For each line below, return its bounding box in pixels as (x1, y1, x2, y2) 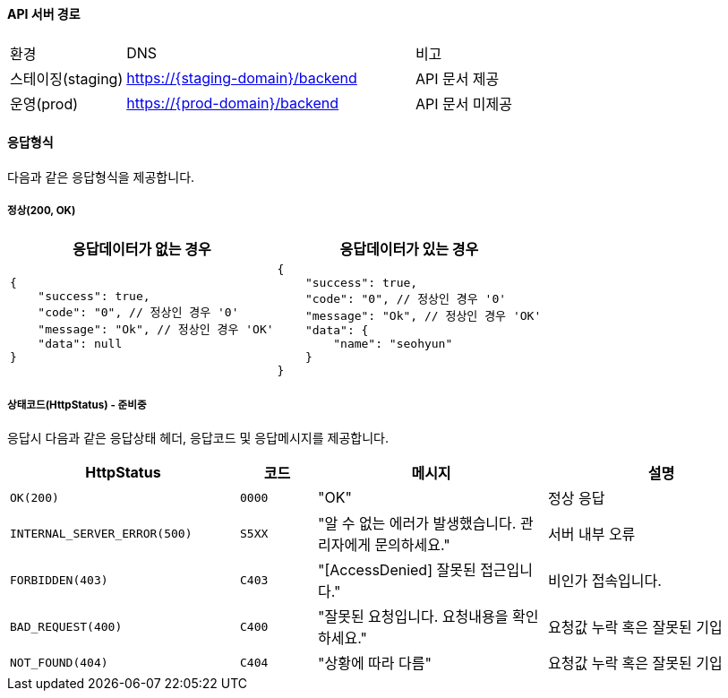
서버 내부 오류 (548, 525, 636, 544)
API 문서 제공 (415, 69, 500, 88)
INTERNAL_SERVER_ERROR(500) (10, 526, 193, 540)
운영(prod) (10, 94, 79, 113)
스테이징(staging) (10, 69, 124, 88)
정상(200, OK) (7, 204, 76, 218)
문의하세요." (374, 536, 450, 555)
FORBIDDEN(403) (10, 573, 108, 587)
